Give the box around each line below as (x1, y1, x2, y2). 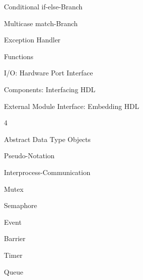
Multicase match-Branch (4, 18, 78, 28)
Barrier (4, 233, 26, 244)
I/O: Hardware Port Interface (4, 68, 93, 78)
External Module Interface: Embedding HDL (4, 101, 139, 111)
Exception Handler (4, 35, 61, 45)
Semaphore (4, 200, 37, 210)
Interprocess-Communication (4, 167, 91, 177)
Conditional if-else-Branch (4, 1, 83, 11)
